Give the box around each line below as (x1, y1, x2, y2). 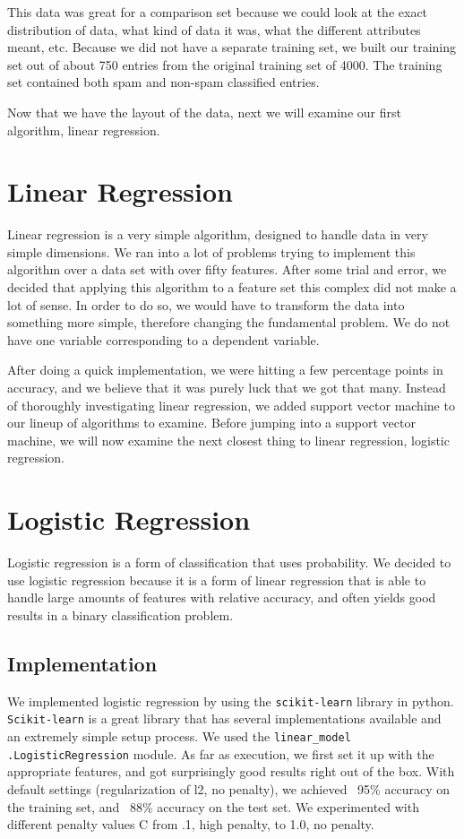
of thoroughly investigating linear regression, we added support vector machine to (7, 395, 455, 414)
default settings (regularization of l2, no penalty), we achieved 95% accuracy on (7, 779, 451, 798)
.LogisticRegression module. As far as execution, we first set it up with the (7, 744, 434, 763)
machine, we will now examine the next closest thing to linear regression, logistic (7, 430, 450, 449)
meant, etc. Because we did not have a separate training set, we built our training (7, 38, 457, 56)
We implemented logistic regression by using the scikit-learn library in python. (7, 691, 454, 710)
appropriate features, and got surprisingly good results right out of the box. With (7, 762, 455, 781)
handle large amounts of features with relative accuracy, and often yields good (7, 588, 436, 607)
